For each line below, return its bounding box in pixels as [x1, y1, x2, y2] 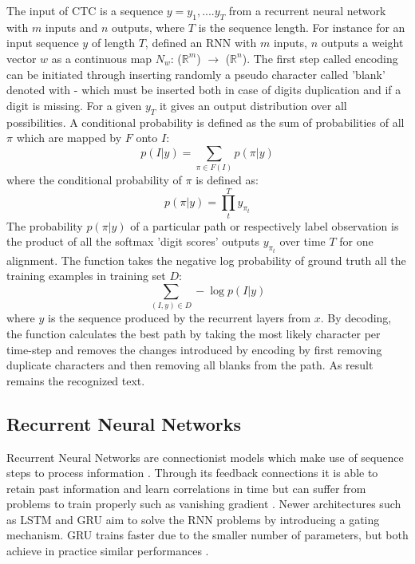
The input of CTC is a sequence [6, 2, 164, 18]
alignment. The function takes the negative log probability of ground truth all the [6, 251, 406, 268]
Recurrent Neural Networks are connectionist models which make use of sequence [6, 448, 404, 465]
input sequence [6, 34, 79, 51]
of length [91, 34, 135, 51]
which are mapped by [16, 129, 122, 146]
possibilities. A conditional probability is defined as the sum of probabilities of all [6, 113, 405, 130]
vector [6, 49, 37, 66]
